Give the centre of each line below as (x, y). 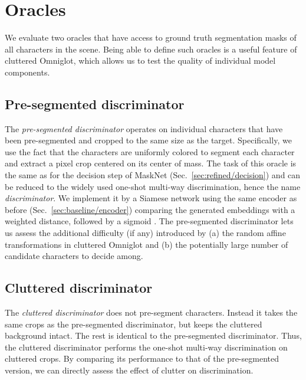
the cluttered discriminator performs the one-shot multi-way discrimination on (146, 347)
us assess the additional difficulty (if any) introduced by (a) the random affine (145, 233)
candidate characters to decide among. (74, 256)
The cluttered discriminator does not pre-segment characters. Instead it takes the (151, 312)
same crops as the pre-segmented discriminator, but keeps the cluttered (134, 324)
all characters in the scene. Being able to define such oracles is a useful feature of (151, 49)
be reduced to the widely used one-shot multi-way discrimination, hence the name (153, 186)
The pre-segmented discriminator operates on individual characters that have (144, 128)
